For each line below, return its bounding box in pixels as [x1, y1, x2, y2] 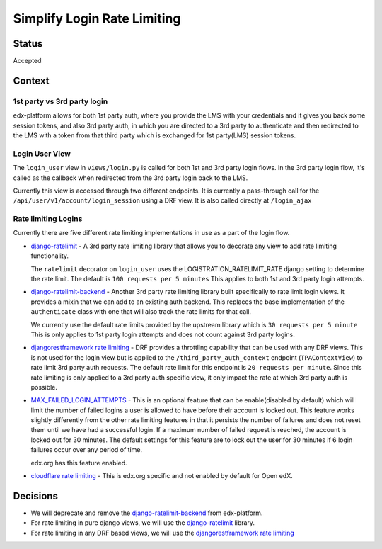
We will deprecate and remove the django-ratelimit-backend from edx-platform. [30, 509, 263, 517]
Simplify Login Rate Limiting [13, 11, 181, 26]
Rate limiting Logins [13, 214, 83, 224]
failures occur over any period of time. [30, 446, 143, 454]
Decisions [13, 489, 58, 502]
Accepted [13, 57, 42, 65]
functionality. [30, 251, 69, 260]
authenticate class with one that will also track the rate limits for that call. [30, 307, 251, 316]
